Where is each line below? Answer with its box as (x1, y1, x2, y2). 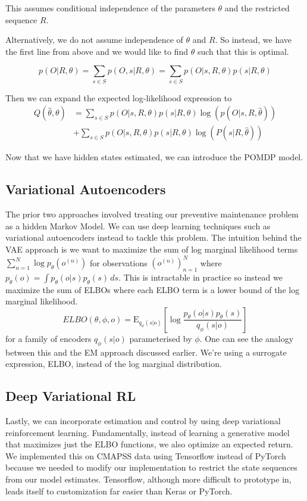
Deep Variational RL (5, 387, 136, 405)
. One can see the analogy (199, 332, 294, 344)
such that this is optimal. (197, 45, 289, 57)
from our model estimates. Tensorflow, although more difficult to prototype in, (5, 472, 292, 485)
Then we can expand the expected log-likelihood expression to (5, 91, 232, 104)
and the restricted (224, 2, 290, 14)
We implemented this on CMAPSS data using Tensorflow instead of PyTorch (5, 449, 286, 462)
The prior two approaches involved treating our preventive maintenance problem (5, 208, 299, 220)
